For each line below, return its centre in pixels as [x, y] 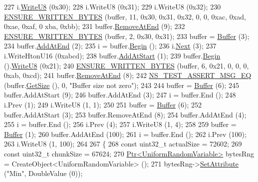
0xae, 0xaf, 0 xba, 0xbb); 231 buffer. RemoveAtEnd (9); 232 [95, 26]
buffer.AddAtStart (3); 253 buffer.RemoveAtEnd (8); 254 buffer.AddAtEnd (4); [125, 114]
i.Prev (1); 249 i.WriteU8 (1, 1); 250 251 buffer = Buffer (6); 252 [103, 104]
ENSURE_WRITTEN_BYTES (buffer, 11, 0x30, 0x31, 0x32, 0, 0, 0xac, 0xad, [125, 16]
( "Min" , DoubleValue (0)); [43, 173]
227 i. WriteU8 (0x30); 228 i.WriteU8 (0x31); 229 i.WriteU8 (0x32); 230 [113, 6]
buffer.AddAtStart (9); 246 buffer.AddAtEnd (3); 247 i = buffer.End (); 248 [120, 95]
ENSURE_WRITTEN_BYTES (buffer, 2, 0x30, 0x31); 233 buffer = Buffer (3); [127, 36]
